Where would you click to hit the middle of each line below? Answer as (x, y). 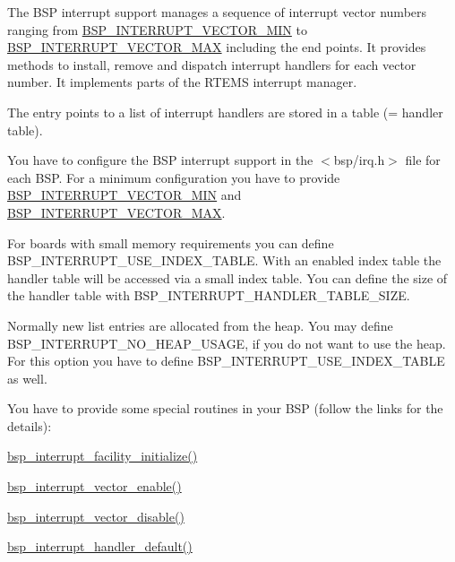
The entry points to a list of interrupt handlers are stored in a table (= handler (225, 112)
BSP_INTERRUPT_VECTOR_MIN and (124, 195)
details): (30, 425)
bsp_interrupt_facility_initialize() (103, 456)
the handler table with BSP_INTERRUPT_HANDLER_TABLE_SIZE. (209, 295)
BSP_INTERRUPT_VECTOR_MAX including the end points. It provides (217, 47)
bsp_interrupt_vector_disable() (96, 516)
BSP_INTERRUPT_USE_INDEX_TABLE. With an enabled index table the (224, 260)
